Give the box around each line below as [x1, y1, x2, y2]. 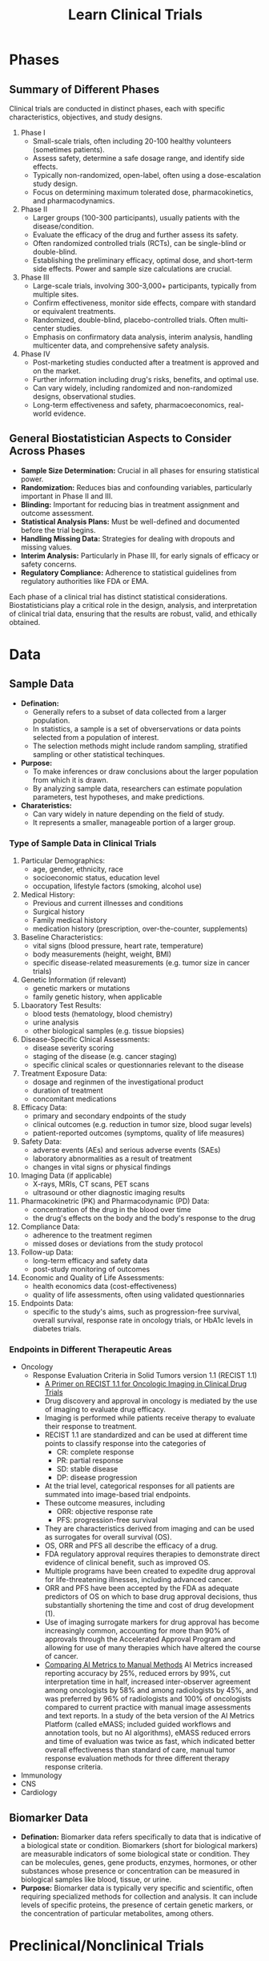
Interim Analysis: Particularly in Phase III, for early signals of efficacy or [20, 550, 259, 560]
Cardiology [20, 1788, 58, 1798]
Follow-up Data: [20, 1247, 74, 1257]
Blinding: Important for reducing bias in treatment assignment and [20, 499, 239, 509]
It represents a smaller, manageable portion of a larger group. [32, 817, 235, 827]
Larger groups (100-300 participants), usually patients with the [32, 213, 240, 222]
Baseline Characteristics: [20, 932, 103, 942]
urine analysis [32, 1017, 79, 1027]
